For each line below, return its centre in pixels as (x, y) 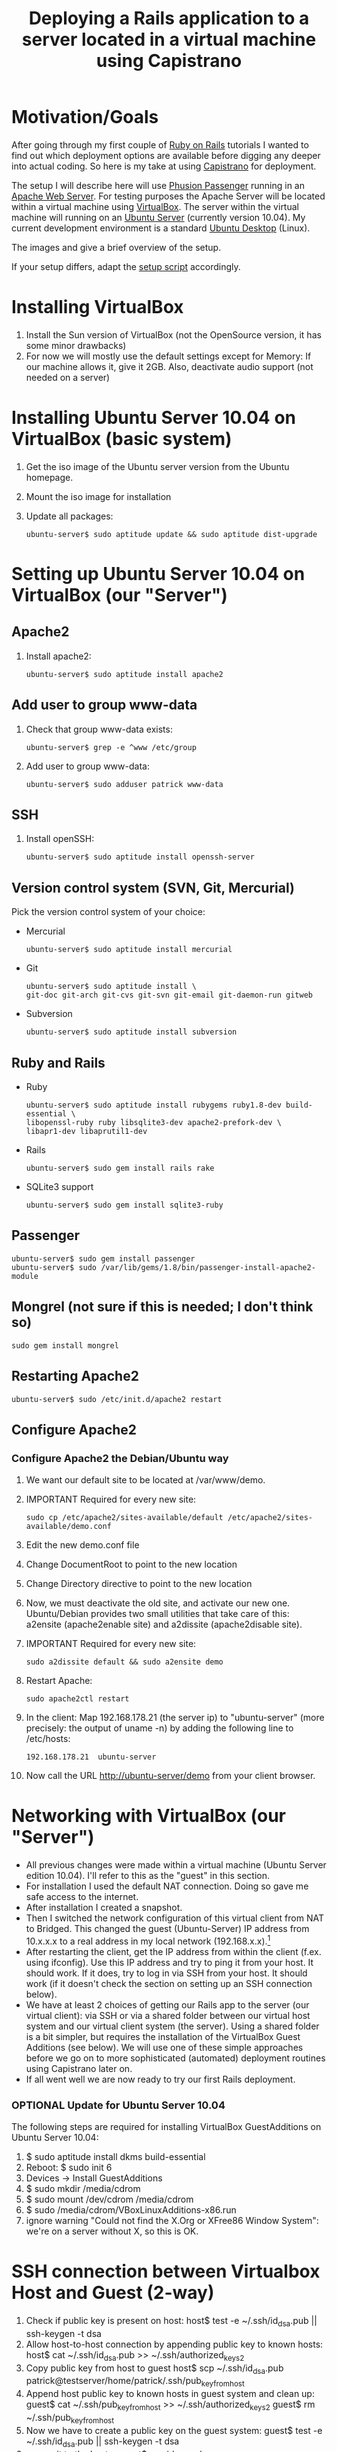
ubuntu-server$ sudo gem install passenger (103, 1258)
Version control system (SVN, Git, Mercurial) (153, 887)
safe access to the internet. (82, 1897)
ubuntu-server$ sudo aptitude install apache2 (124, 674)
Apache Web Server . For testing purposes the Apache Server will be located (168, 196)
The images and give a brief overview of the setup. (116, 247)
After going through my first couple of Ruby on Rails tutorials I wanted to (160, 144)
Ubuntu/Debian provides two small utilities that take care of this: (157, 1614)
